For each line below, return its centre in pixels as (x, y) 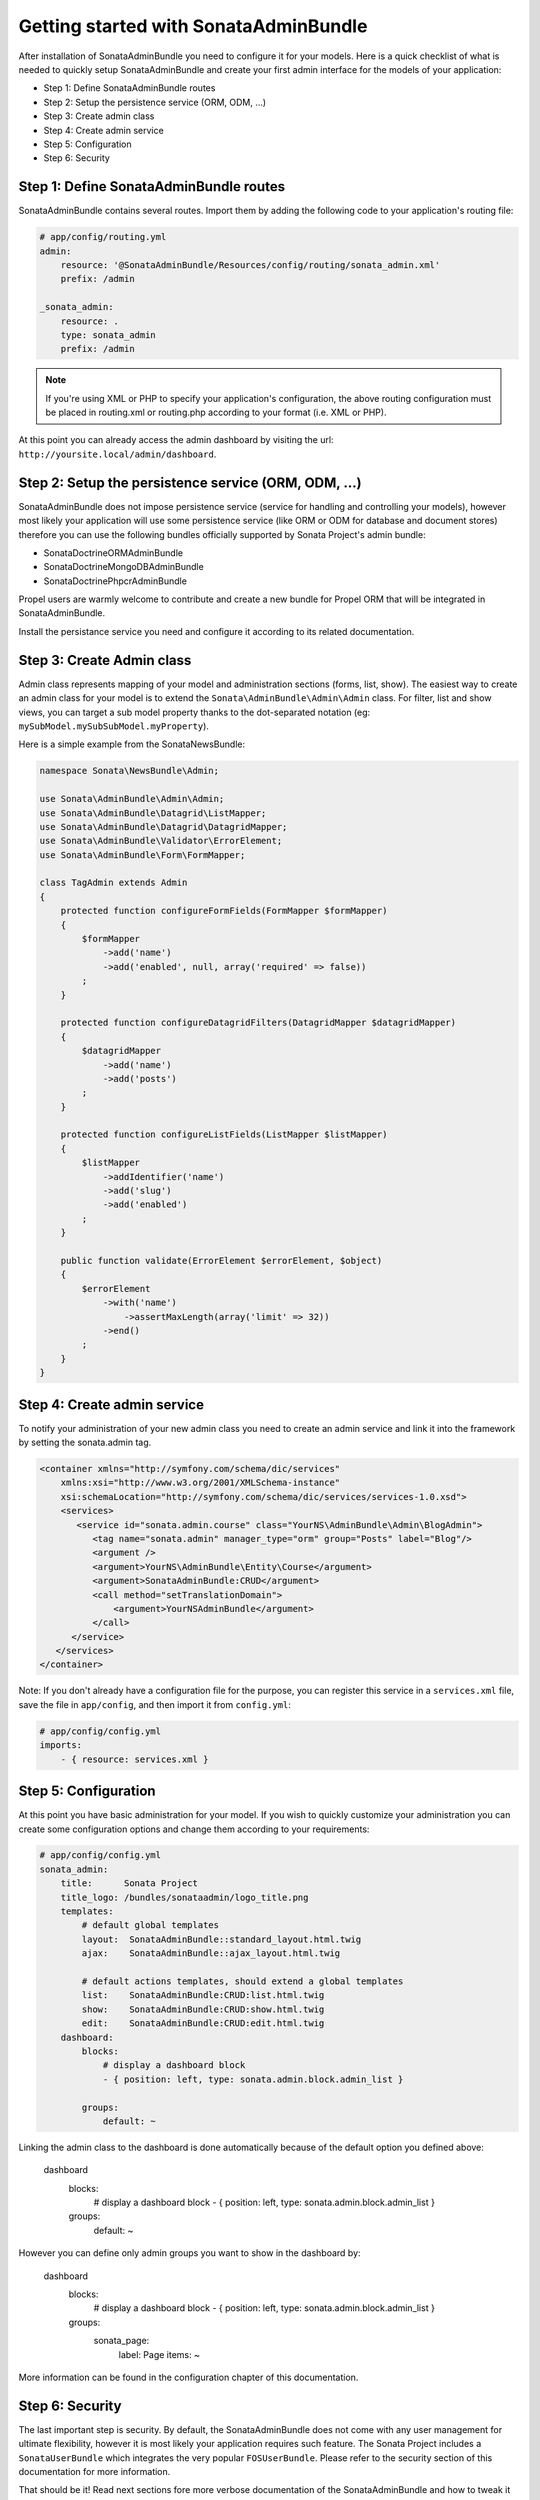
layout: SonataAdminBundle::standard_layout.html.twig (221, 1939)
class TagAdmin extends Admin (113, 883)
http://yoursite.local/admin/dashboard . (117, 454)
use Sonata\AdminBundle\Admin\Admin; (132, 799)
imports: (61, 1745)
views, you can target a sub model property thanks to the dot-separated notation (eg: (194, 712)
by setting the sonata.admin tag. (85, 1442)
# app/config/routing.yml (103, 237)
